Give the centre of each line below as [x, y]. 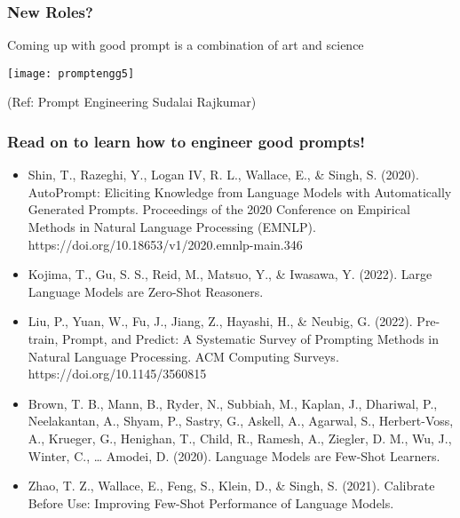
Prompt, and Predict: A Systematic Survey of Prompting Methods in [250, 339]
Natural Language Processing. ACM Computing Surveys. [183, 356]
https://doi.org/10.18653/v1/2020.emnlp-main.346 [165, 244]
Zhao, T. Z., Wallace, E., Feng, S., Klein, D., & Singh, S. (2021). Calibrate [231, 486]
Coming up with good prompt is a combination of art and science [186, 45]
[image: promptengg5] [71, 73]
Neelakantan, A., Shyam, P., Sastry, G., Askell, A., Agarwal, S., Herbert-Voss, [241, 421]
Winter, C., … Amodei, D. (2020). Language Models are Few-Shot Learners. [234, 455]
